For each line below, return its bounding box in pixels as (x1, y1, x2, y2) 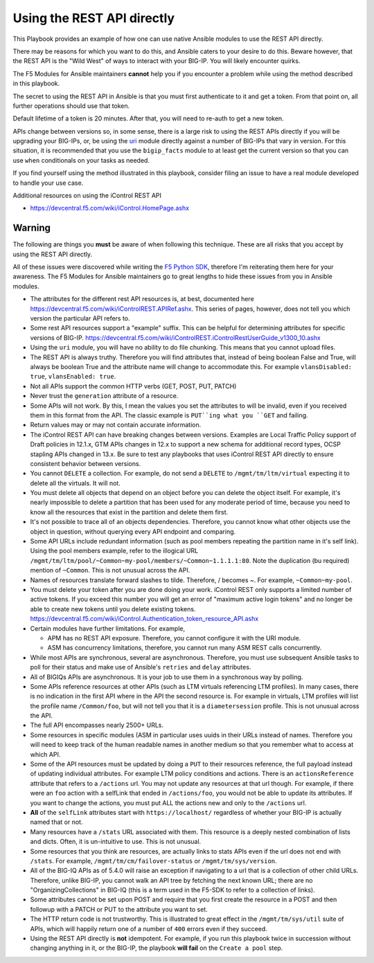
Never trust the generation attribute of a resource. (30, 392, 179, 400)
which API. (30, 750, 61, 758)
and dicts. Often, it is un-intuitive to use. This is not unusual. (30, 838, 202, 846)
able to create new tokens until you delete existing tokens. (30, 604, 196, 613)
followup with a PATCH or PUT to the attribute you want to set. (30, 905, 208, 913)
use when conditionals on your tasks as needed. (12, 156, 150, 164)
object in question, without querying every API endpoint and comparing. (30, 527, 236, 536)
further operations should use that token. (12, 101, 130, 110)
